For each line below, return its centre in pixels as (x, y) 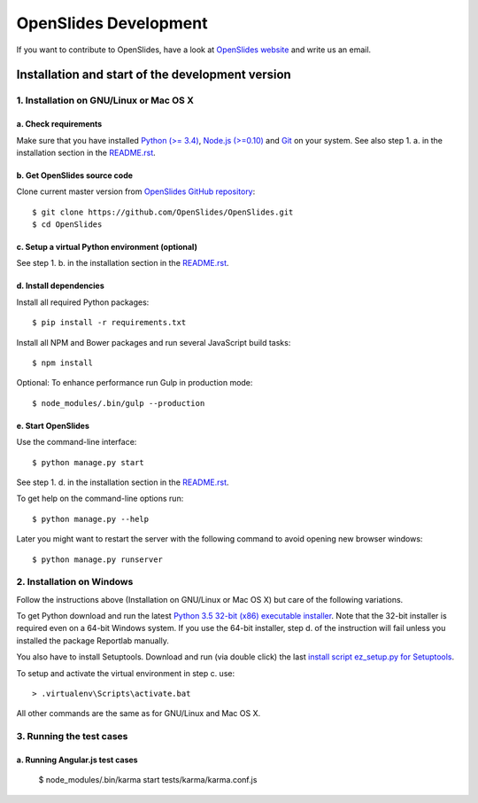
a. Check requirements (59, 124)
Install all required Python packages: (83, 302)
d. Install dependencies (61, 286)
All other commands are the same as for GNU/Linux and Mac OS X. (139, 713)
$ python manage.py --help (91, 519)
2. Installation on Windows (75, 582)
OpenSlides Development (112, 23)
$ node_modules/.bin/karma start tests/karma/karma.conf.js (148, 780)
